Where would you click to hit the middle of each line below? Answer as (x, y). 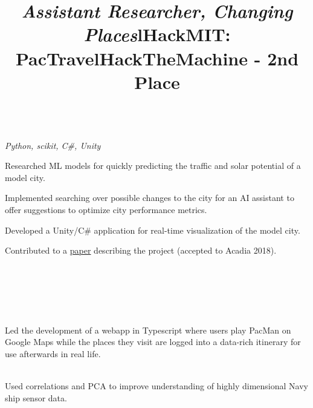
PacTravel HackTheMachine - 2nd (157, 58)
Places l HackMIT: (157, 35)
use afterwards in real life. (53, 353)
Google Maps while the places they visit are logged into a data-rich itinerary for (153, 342)
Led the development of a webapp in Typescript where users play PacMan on (148, 330)
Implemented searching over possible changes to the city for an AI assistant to (150, 198)
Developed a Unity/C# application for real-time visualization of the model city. (153, 230)
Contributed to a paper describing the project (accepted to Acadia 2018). (141, 250)
